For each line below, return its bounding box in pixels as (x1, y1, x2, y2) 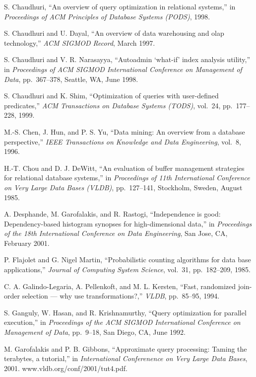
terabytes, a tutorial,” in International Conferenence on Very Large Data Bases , (4, 353, 248, 364)
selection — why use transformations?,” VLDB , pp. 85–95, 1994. (22, 291, 220, 301)
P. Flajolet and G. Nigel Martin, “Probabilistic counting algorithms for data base (4, 254, 251, 265)
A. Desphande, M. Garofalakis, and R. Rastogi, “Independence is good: (4, 209, 221, 219)
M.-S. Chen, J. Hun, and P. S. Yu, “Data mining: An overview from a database (4, 126, 245, 137)
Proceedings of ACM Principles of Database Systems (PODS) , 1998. (4, 11, 210, 21)
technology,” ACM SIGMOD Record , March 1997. (4, 37, 155, 48)
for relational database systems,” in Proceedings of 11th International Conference (4, 172, 250, 183)
